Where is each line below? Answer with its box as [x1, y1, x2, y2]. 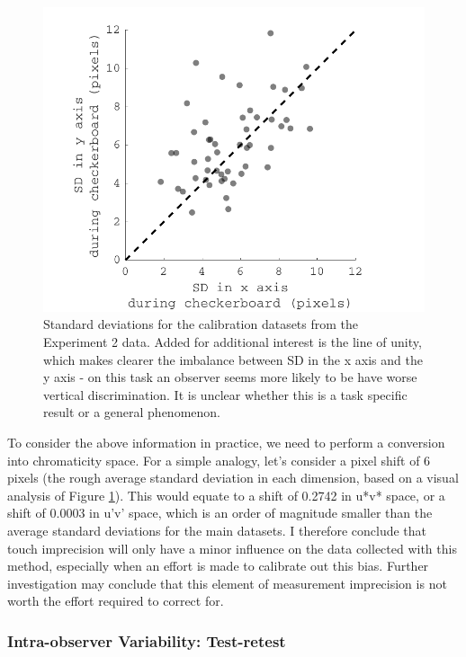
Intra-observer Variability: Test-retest [7, 629, 286, 652]
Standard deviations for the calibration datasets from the [43, 315, 359, 333]
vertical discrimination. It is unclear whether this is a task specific [43, 385, 408, 404]
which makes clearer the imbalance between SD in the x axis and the [43, 350, 423, 368]
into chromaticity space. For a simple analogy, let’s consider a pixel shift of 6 [7, 450, 431, 469]
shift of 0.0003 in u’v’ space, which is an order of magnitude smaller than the [7, 503, 433, 522]
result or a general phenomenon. [43, 403, 220, 422]
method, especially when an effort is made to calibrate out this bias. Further [7, 556, 429, 575]
